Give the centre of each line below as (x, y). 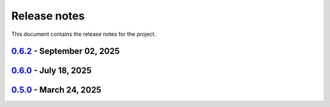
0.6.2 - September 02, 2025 (66, 51)
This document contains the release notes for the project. (83, 34)
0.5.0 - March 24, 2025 (56, 90)
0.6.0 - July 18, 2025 (51, 71)
